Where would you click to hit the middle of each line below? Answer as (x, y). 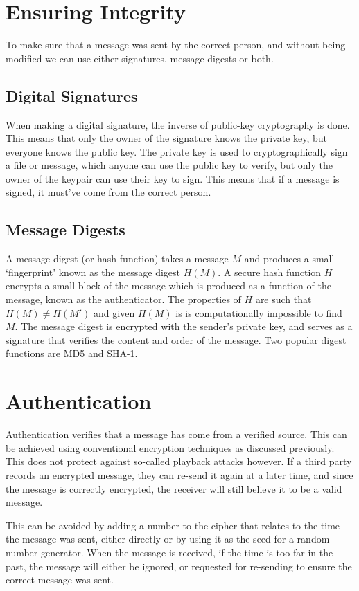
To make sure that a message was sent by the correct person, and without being (176, 45)
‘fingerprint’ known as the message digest (93, 272)
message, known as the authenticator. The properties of (123, 299)
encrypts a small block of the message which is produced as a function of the (168, 285)
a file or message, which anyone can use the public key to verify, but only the (169, 165)
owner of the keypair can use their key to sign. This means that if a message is (173, 178)
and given (114, 312)
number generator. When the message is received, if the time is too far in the (169, 552)
